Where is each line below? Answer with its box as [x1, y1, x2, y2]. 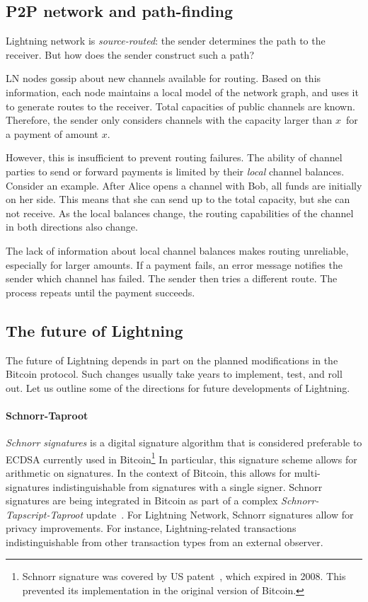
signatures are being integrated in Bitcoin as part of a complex [6, 493, 278, 508]
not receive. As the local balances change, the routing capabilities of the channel [6, 205, 354, 220]
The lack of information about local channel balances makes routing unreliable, [6, 243, 349, 257]
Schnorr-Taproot [6, 407, 88, 422]
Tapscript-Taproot [6, 507, 84, 521]
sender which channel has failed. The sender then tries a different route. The [6, 271, 338, 286]
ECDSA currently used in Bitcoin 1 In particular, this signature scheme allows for [6, 449, 357, 466]
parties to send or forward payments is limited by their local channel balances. [6, 163, 345, 178]
